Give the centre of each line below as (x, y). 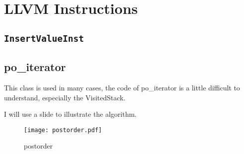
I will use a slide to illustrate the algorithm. (70, 114)
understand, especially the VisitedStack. (65, 97)
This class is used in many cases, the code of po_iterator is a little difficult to (122, 87)
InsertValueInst (44, 38)
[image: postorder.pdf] (63, 130)
